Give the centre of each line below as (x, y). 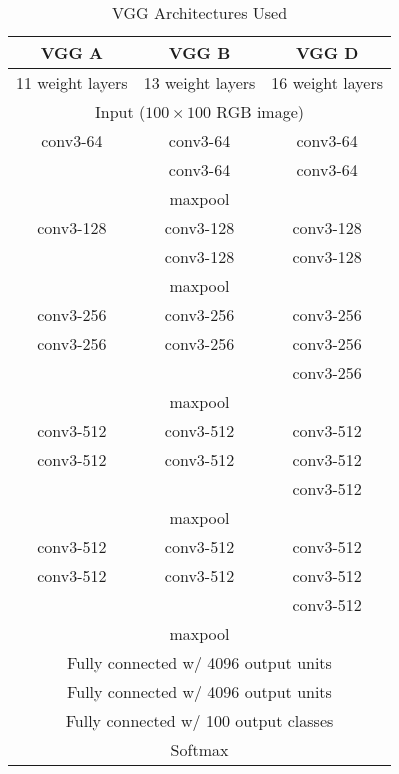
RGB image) (260, 111)
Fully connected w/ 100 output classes (199, 720)
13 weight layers (199, 82)
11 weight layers (72, 82)
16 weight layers (327, 82)
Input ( (120, 111)
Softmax (199, 749)
